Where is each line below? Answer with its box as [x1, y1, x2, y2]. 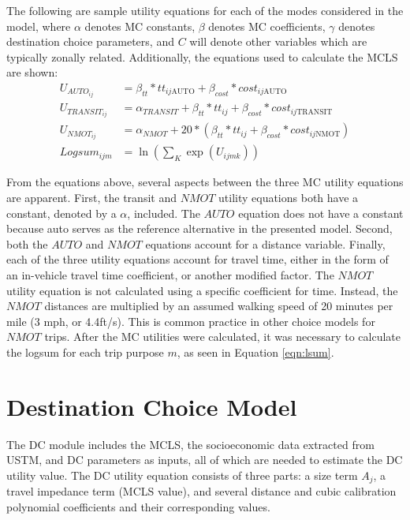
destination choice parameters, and [6, 33, 174, 50]
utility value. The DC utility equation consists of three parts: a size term [6, 466, 358, 483]
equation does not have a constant [238, 204, 404, 221]
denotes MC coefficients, [208, 17, 326, 34]
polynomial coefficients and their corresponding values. [6, 498, 270, 514]
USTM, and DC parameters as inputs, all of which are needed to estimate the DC [6, 451, 403, 468]
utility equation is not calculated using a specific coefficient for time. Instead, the [6, 282, 398, 298]
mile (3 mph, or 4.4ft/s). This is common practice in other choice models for [6, 312, 375, 329]
